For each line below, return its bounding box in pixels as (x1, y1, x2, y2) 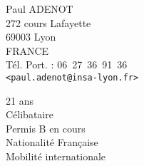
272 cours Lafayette (6, 15, 91, 30)
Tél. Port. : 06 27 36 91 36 (6, 57, 128, 72)
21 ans (6, 93, 34, 108)
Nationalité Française (6, 135, 98, 150)
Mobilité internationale (6, 149, 106, 163)
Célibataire (6, 107, 53, 122)
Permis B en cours (6, 120, 86, 135)
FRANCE (6, 43, 49, 58)
